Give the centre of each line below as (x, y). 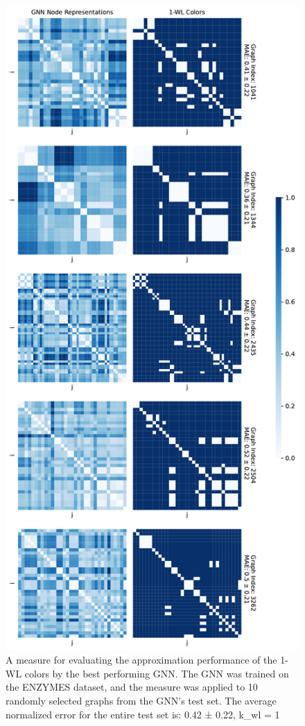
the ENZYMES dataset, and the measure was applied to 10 (132, 687)
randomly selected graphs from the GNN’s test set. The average (141, 701)
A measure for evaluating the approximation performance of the (141, 660)
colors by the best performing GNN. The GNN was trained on (157, 673)
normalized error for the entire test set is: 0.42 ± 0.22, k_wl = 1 (143, 714)
